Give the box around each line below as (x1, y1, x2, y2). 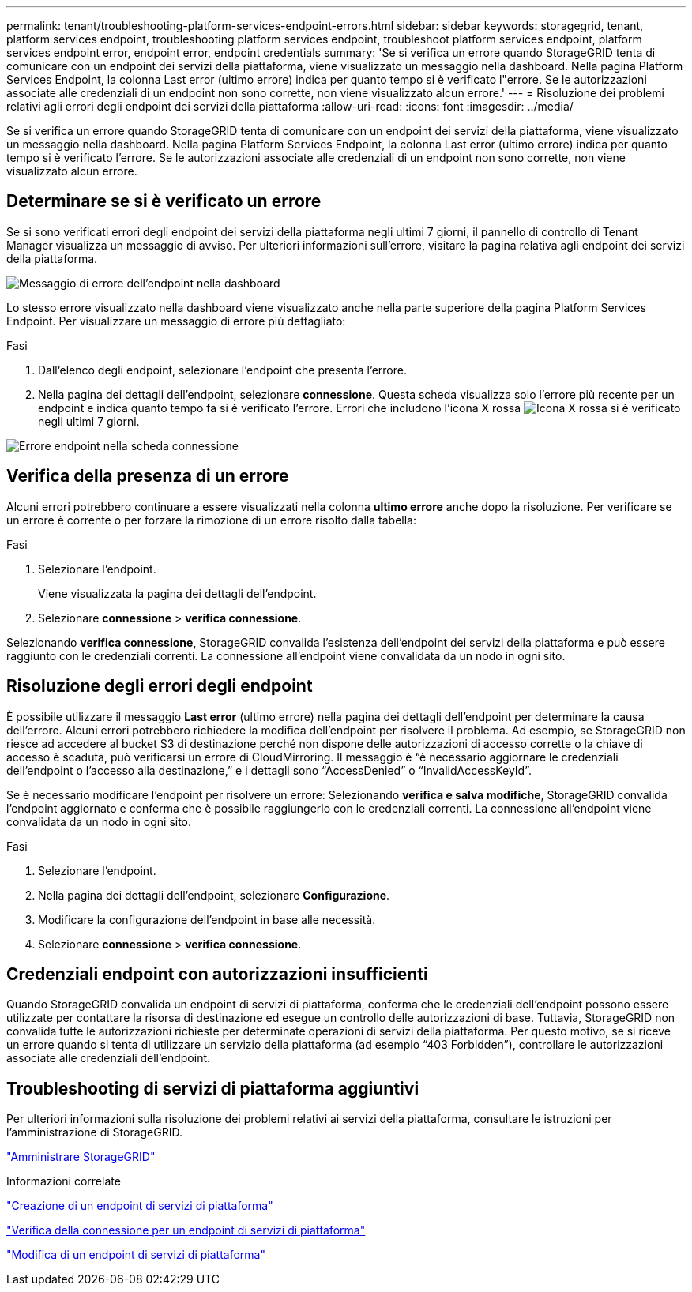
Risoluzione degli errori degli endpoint (6, 676, 313, 697)
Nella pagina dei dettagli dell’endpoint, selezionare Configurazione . (38, 888, 390, 902)
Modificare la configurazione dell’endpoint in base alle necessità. (38, 912, 376, 926)
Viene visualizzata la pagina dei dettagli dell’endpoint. (38, 586, 317, 600)
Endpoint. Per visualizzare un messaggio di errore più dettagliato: (6, 314, 346, 328)
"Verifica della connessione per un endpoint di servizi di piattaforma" (6, 1223, 366, 1238)
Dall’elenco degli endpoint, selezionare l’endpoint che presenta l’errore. (38, 362, 407, 377)
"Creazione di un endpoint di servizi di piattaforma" (6, 1199, 273, 1213)
